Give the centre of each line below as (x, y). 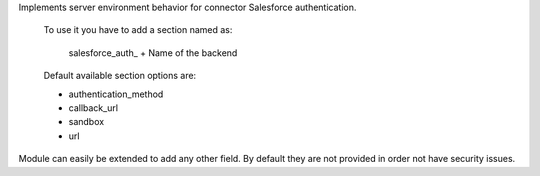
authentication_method (116, 94)
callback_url (93, 107)
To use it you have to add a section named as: (138, 30)
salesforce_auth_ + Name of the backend (153, 52)
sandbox (86, 122)
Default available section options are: (120, 76)
